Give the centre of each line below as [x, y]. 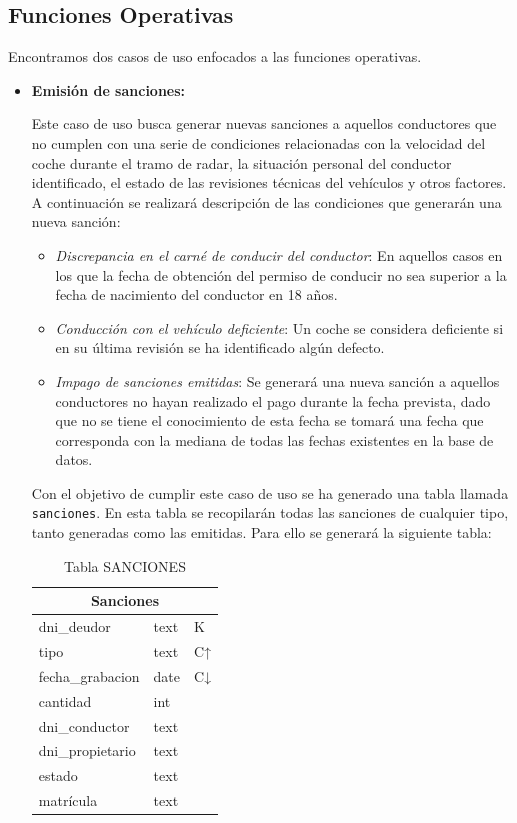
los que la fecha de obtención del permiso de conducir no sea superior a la [281, 274]
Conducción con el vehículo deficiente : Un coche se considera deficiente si [279, 327]
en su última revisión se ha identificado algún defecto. [220, 347]
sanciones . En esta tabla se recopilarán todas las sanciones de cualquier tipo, [270, 512]
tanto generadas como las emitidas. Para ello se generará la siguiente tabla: [261, 532]
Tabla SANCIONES [124, 565]
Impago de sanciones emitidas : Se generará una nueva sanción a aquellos [277, 380]
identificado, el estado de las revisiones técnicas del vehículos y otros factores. [269, 182]
